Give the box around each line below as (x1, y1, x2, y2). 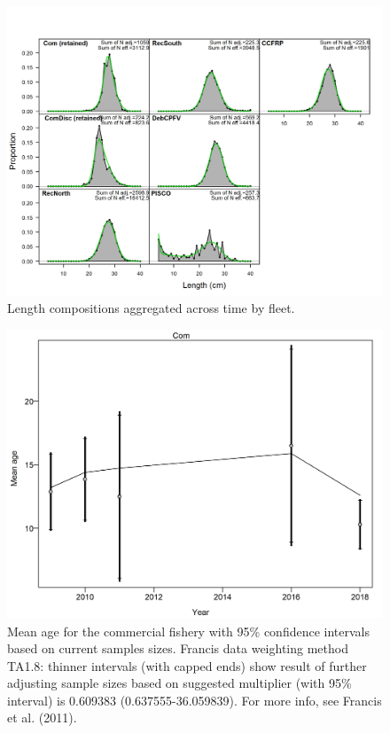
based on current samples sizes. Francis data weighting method (7, 639, 348, 658)
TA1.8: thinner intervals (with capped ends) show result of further (7, 656, 367, 675)
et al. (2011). (7, 708, 77, 727)
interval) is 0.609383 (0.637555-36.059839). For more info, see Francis (7, 690, 382, 709)
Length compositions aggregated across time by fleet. (7, 299, 295, 317)
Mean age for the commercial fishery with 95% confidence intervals (7, 621, 370, 640)
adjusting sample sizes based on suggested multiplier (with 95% (7, 674, 352, 692)
